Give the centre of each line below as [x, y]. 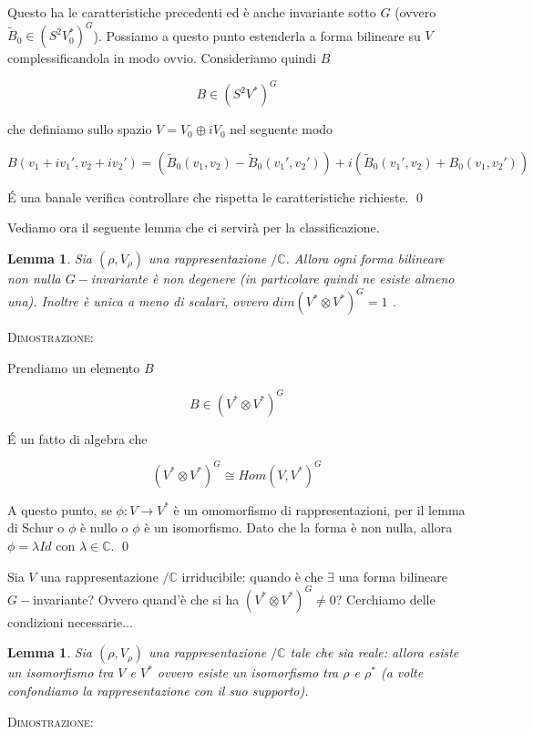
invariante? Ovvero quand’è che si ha [136, 599]
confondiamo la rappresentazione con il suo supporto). [158, 690]
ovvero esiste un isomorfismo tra [248, 672]
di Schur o [36, 527]
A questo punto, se [60, 509]
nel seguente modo [282, 129]
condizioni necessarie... [70, 621]
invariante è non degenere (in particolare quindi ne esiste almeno [272, 278]
